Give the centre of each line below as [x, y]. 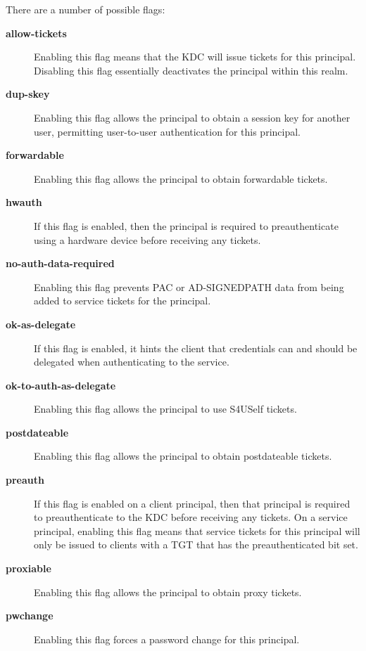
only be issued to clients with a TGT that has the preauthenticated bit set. [196, 544]
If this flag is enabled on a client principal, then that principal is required [192, 503]
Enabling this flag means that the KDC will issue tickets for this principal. [195, 57]
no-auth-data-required [60, 263]
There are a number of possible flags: [86, 9]
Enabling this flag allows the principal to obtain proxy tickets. [168, 592]
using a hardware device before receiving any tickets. [147, 239]
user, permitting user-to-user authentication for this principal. [167, 131]
